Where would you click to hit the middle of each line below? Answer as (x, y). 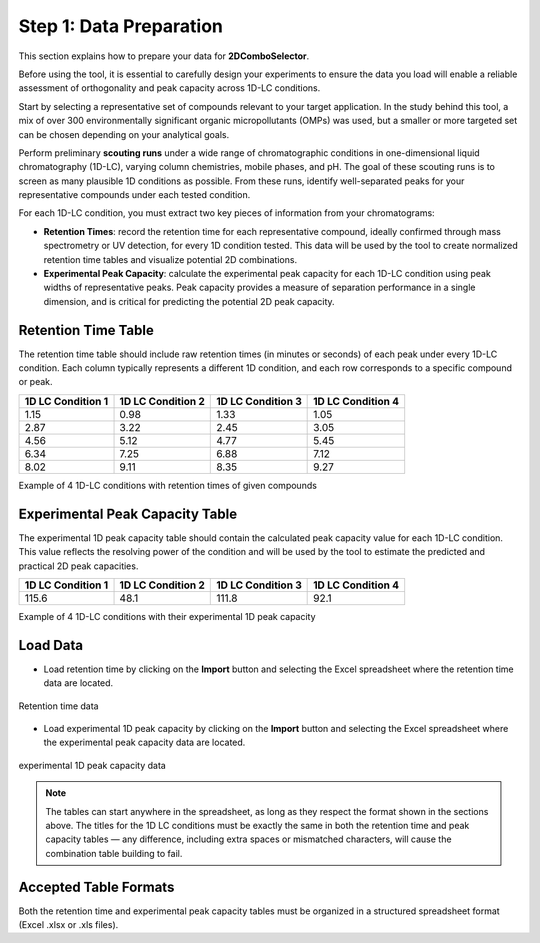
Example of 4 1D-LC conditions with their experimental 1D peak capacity (167, 616)
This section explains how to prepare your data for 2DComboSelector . (164, 56)
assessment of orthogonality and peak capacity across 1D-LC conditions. (169, 88)
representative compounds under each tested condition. (134, 195)
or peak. (36, 382)
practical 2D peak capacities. (78, 566)
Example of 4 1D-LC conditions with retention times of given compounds (167, 485)
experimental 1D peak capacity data (92, 765)
